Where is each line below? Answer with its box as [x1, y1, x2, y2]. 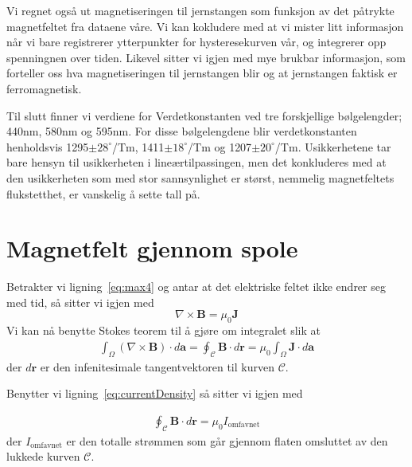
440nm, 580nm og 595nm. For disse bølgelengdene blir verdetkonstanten [6, 123, 357, 139]
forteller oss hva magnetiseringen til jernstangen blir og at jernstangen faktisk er [6, 65, 398, 81]
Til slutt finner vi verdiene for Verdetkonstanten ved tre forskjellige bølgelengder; [6, 107, 402, 124]
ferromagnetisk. [6, 80, 82, 96]
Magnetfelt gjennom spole [6, 232, 298, 265]
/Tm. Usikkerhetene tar [274, 138, 391, 155]
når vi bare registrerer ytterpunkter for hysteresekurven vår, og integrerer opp [6, 33, 387, 50]
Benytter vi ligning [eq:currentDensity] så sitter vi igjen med [6, 385, 303, 402]
